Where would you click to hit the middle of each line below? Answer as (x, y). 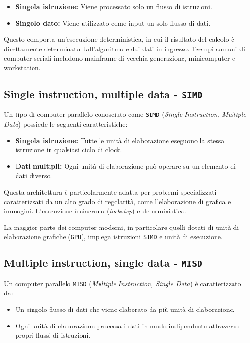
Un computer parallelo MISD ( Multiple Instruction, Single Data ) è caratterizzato (123, 283)
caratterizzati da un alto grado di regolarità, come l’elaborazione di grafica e (117, 201)
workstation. (22, 67)
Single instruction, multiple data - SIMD (103, 93)
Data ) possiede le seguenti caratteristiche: (66, 124)
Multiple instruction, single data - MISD (103, 263)
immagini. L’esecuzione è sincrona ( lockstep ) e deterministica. (95, 211)
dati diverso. (34, 175)
